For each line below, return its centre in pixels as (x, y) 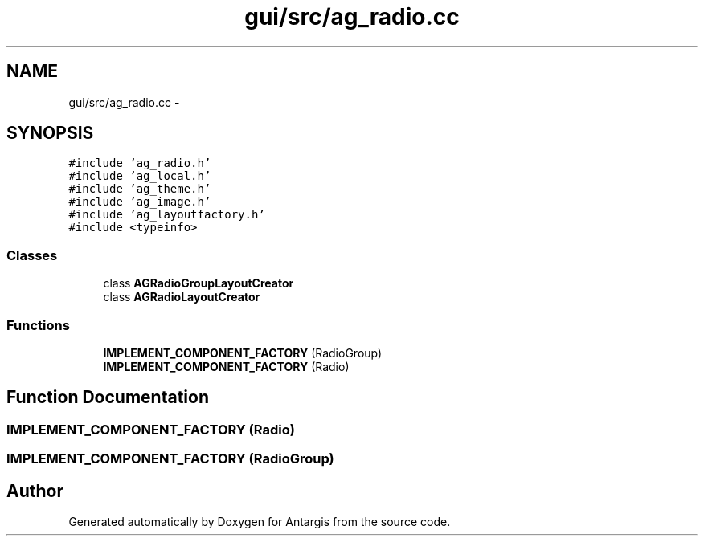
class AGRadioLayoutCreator (182, 297)
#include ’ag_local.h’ (140, 176)
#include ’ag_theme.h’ (140, 189)
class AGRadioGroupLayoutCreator (199, 283)
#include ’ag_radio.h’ (140, 163)
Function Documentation (108, 397)
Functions (38, 325)
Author (35, 491)
